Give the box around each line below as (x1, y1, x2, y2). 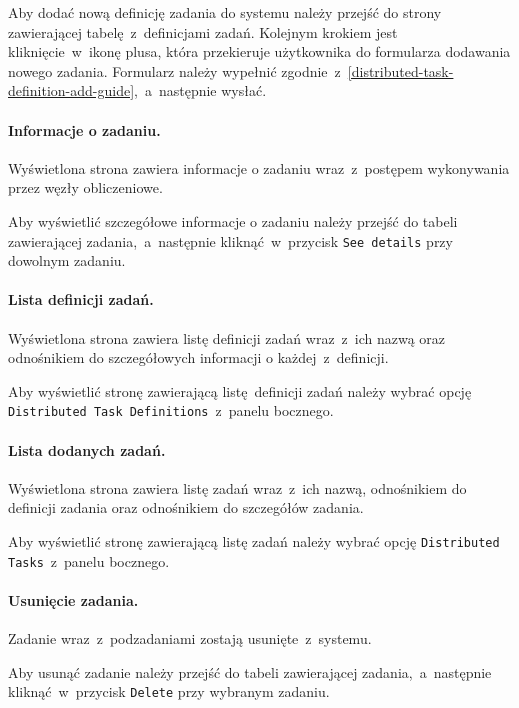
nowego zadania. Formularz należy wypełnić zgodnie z (8, 60, 341, 81)
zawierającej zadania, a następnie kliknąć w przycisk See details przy (8, 230, 453, 251)
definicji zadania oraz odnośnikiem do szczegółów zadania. (8, 497, 364, 518)
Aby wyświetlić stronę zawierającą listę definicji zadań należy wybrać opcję (8, 380, 472, 401)
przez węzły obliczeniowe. (8, 177, 163, 198)
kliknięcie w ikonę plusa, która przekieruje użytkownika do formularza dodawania (8, 41, 511, 62)
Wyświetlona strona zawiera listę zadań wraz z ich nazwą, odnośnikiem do (8, 477, 467, 498)
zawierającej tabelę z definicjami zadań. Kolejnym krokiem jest (8, 21, 398, 42)
